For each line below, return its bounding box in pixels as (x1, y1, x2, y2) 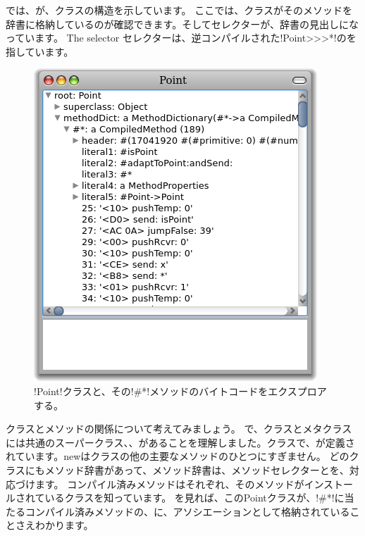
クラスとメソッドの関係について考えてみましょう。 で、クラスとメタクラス (6, 421, 352, 436)
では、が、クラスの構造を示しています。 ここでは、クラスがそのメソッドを (6, 3, 352, 17)
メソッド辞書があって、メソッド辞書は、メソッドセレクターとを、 (44, 462, 349, 477)
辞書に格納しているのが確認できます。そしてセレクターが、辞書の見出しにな (6, 16, 359, 31)
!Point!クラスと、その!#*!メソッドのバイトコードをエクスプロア (34, 383, 327, 398)
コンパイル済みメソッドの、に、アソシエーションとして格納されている (25, 504, 350, 518)
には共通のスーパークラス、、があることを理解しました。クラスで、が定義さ (6, 435, 355, 449)
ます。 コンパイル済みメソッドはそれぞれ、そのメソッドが (35, 476, 304, 491)
